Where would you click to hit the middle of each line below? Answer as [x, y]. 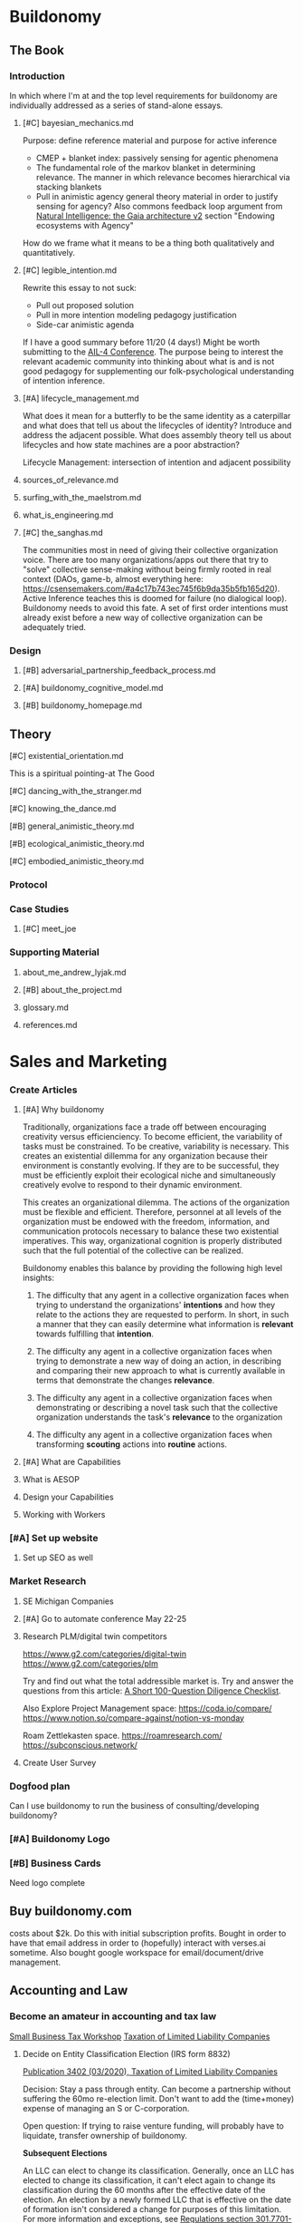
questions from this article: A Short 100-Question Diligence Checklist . [152, 1690]
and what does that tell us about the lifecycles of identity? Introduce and [157, 425]
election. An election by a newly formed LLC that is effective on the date [157, 2199]
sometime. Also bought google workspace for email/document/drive [137, 1952]
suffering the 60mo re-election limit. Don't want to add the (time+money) [158, 2098]
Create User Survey [59, 1762]
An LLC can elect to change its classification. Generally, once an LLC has [158, 2170]
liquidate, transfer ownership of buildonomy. [105, 2135]
